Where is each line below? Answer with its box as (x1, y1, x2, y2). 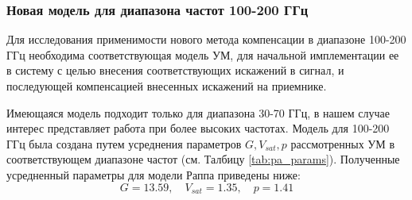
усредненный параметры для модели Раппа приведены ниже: (6, 166, 301, 183)
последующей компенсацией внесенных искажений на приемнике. (6, 78, 327, 94)
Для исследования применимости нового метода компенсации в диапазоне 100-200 (6, 31, 406, 48)
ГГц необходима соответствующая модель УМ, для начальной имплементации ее (6, 46, 399, 63)
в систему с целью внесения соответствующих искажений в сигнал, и (6, 62, 344, 79)
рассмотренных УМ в (290, 135, 395, 152)
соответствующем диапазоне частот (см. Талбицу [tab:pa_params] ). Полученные (6, 151, 400, 167)
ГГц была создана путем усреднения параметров (6, 135, 242, 152)
